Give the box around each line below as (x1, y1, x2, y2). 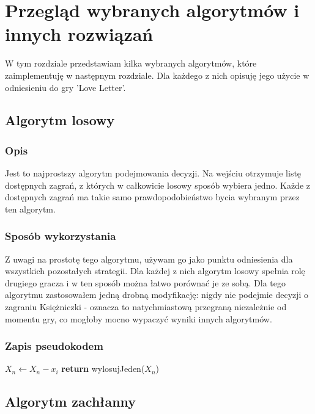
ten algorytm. (5, 202, 56, 215)
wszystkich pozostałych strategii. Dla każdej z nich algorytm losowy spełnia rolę (5, 264, 305, 277)
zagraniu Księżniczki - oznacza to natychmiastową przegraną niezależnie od (5, 300, 287, 313)
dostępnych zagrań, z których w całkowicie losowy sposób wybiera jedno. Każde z (5, 178, 310, 191)
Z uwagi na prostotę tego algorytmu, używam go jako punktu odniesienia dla (5, 252, 293, 265)
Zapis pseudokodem (5, 338, 103, 354)
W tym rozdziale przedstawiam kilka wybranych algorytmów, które (5, 57, 257, 70)
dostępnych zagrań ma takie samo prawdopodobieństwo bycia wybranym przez (5, 191, 300, 203)
